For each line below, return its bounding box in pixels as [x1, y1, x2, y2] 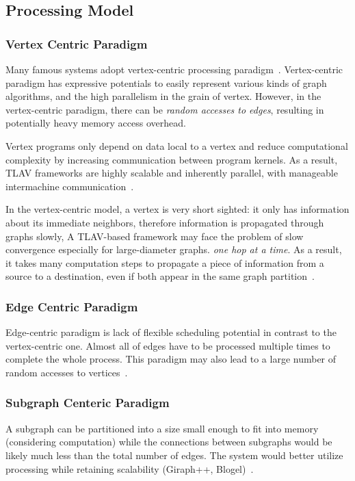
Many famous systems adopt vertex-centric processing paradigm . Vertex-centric [5, 62, 343, 76]
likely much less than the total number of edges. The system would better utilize [5, 447, 343, 462]
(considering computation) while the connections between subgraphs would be [5, 434, 332, 449]
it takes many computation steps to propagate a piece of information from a [5, 255, 324, 270]
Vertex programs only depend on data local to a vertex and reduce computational [5, 138, 348, 153]
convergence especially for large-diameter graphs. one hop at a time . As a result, [5, 242, 342, 257]
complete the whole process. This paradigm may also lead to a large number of [5, 352, 337, 366]
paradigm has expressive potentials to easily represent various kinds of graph [5, 75, 327, 90]
